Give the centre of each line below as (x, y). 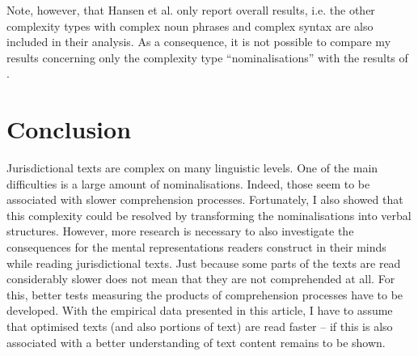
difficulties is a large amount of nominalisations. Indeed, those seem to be (188, 183)
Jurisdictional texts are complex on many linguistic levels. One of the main (192, 168)
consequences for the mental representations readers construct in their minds (196, 247)
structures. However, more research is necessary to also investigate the (180, 231)
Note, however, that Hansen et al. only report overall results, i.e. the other (191, 10)
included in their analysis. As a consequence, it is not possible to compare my (199, 42)
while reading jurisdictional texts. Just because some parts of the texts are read (204, 263)
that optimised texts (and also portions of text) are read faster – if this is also (200, 326)
